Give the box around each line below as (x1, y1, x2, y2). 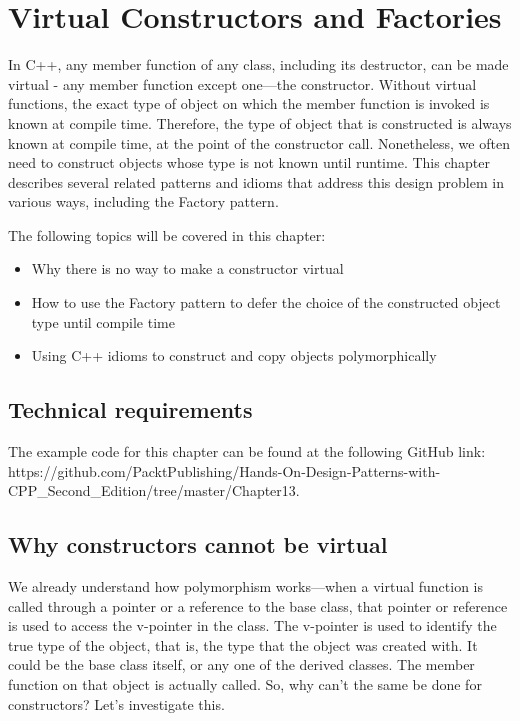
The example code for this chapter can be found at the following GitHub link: (8, 441, 486, 462)
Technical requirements (8, 394, 253, 425)
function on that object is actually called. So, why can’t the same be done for (8, 674, 482, 694)
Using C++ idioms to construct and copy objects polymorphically (31, 345, 437, 366)
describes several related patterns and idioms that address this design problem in (8, 171, 504, 192)
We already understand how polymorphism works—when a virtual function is (8, 576, 484, 597)
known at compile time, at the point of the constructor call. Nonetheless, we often (8, 132, 510, 153)
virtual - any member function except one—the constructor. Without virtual (8, 73, 477, 94)
